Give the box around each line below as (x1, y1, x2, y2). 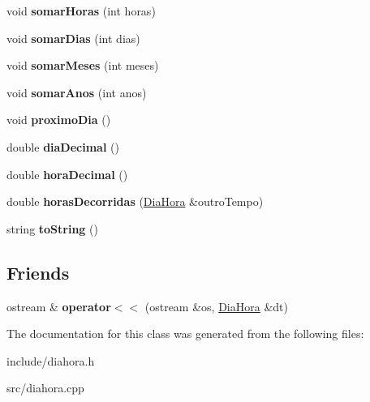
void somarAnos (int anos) (6, 83, 147, 100)
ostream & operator (6, 297, 111, 314)
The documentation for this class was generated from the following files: (6, 325, 364, 342)
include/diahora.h (6, 352, 95, 369)
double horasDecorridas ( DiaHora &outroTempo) (6, 193, 264, 210)
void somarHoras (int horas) (6, 2, 156, 19)
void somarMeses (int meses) (6, 57, 159, 74)
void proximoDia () (6, 111, 111, 128)
